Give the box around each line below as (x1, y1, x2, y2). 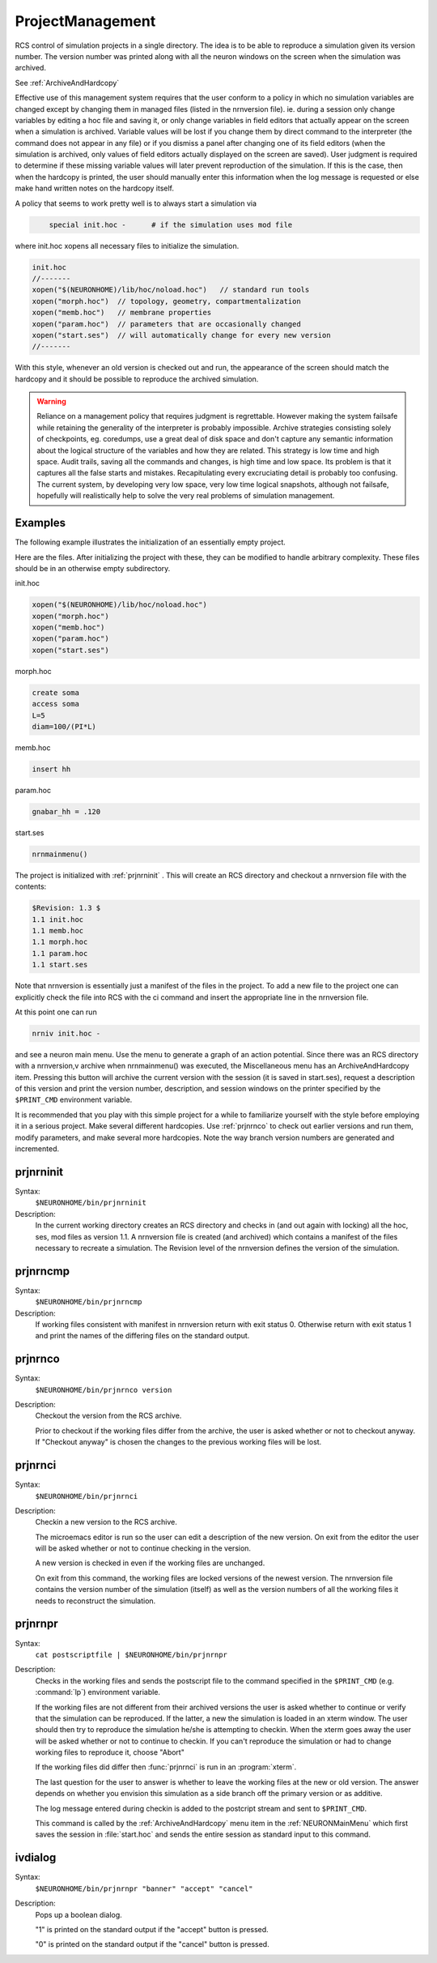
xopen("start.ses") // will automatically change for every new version (32, 331, 331, 339)
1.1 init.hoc (32, 915, 84, 924)
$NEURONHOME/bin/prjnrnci (35, 1491, 138, 1500)
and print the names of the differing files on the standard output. (35, 1331, 250, 1341)
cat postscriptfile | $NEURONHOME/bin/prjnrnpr (35, 1649, 228, 1659)
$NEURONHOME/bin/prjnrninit (35, 1198, 147, 1207)
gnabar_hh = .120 (32, 807, 101, 816)
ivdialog (15, 1851, 57, 1865)
